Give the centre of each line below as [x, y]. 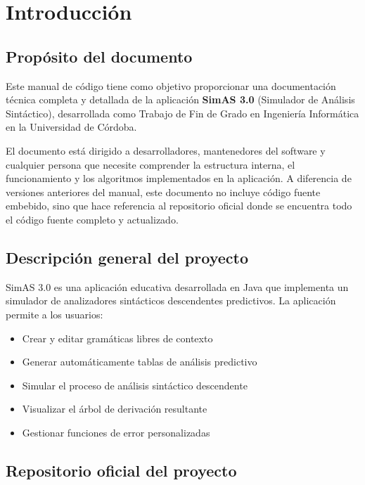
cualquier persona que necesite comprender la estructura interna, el [151, 164]
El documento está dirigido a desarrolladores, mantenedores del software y [166, 150]
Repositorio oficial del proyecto [121, 470]
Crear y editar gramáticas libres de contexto [117, 338]
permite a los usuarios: [55, 314]
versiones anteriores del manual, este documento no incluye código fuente [163, 192]
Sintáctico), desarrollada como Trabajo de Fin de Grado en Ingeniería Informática [182, 113]
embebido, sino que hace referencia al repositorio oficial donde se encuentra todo [179, 206]
